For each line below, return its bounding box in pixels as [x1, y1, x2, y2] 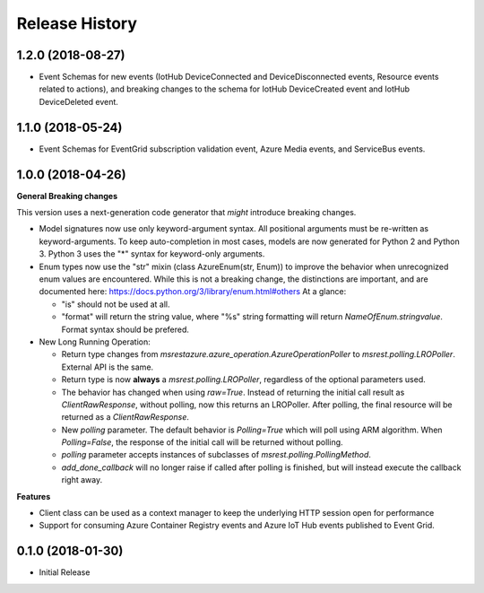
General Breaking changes [16, 190, 118, 201]
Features [16, 491, 51, 501]
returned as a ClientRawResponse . [61, 412, 190, 423]
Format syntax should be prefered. [61, 324, 190, 335]
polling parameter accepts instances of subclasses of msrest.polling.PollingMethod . [61, 449, 372, 460]
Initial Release [39, 567, 91, 578]
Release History [16, 13, 138, 33]
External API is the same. [61, 362, 154, 372]
